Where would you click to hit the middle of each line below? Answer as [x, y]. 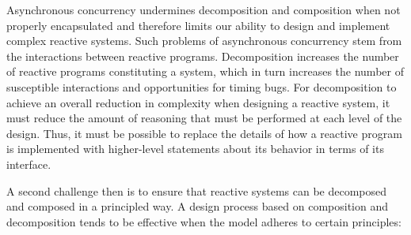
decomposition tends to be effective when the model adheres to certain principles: [204, 221]
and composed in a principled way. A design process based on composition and [197, 206]
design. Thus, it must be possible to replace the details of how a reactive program [204, 133]
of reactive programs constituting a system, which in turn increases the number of [205, 71]
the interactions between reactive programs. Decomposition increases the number [203, 56]
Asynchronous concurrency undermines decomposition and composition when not [204, 9]
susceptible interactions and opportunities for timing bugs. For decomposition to [202, 86]
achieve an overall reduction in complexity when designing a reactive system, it [198, 102]
